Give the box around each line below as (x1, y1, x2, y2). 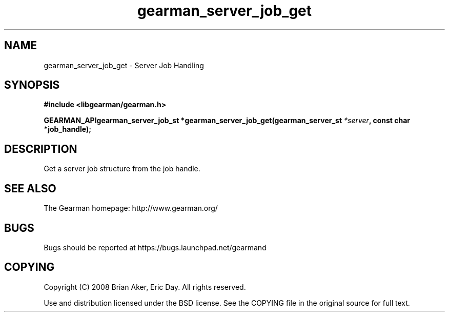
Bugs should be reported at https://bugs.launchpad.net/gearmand (44, 243, 267, 252)
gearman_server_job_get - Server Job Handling (44, 61, 204, 70)
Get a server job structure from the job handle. (44, 164, 200, 173)
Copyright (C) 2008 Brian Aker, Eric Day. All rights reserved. (44, 282, 246, 291)
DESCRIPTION (4, 142, 77, 155)
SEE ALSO (4, 182, 56, 195)
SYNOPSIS (4, 78, 60, 92)
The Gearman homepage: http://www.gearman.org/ (44, 204, 218, 213)
